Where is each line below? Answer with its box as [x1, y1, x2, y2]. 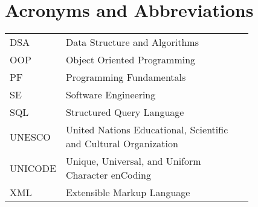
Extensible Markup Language [65, 185, 190, 200]
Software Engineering [65, 88, 156, 102]
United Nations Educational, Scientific [65, 123, 228, 137]
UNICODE [10, 161, 56, 175]
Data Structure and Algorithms [65, 35, 199, 49]
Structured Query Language [65, 105, 184, 119]
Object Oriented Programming [65, 53, 196, 67]
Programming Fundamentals [65, 70, 186, 84]
